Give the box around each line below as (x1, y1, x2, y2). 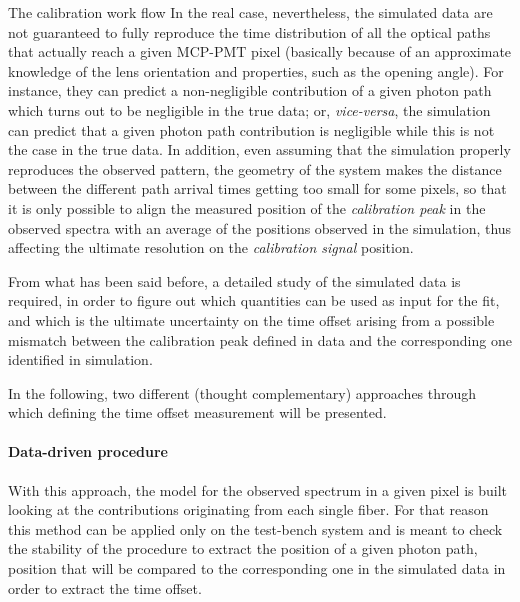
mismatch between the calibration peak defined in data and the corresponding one (8, 329, 512, 350)
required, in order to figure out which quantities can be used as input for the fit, (8, 290, 500, 311)
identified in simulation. (8, 349, 153, 370)
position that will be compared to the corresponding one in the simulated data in (8, 558, 506, 579)
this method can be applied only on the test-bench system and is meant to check (8, 518, 503, 539)
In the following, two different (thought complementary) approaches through (8, 382, 477, 403)
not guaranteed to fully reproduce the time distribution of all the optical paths (8, 21, 491, 42)
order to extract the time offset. (8, 577, 202, 598)
